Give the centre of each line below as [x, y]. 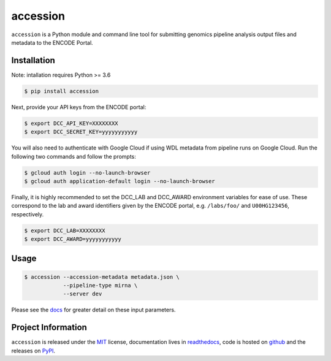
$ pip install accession [62, 91]
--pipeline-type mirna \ [100, 286]
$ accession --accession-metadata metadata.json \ [102, 277]
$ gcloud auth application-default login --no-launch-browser [120, 181]
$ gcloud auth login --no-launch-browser [87, 173]
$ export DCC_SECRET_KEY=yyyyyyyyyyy [81, 132]
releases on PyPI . [33, 351]
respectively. [28, 214]
